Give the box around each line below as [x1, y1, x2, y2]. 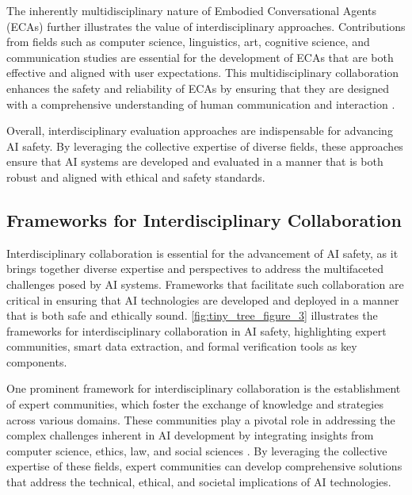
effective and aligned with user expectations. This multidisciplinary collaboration [6, 64, 399, 81]
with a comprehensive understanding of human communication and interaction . [6, 95, 395, 112]
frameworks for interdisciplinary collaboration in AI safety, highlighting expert [6, 322, 387, 339]
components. [6, 353, 67, 370]
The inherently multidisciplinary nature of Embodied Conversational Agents [6, 2, 376, 18]
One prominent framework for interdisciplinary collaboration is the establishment [6, 380, 401, 397]
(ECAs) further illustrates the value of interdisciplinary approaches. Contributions [6, 17, 406, 34]
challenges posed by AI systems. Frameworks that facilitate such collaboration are [6, 275, 404, 292]
